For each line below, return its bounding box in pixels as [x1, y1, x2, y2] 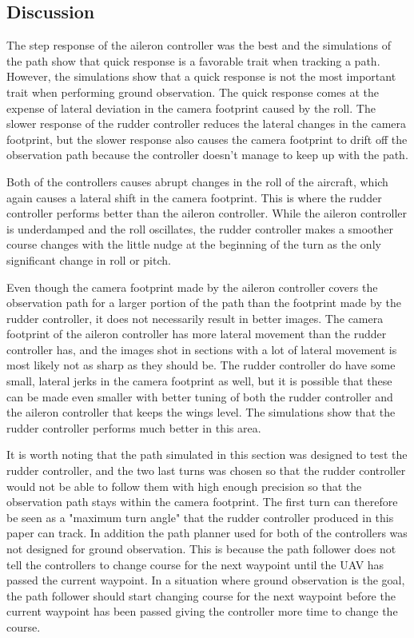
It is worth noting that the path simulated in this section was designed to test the [6, 446, 408, 463]
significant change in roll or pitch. [6, 251, 171, 268]
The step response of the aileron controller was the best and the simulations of [6, 37, 391, 54]
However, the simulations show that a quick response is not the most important [6, 68, 396, 85]
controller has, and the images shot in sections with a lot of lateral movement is [6, 341, 397, 357]
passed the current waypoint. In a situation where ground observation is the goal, [6, 572, 405, 588]
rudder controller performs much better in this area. [6, 419, 261, 436]
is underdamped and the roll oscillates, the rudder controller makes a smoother [6, 220, 394, 237]
